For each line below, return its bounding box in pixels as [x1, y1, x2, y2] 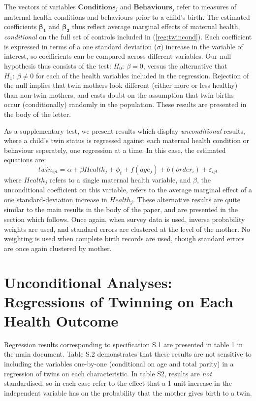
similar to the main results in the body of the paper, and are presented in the [4, 204, 238, 215]
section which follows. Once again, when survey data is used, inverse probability [4, 214, 245, 224]
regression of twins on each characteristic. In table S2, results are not [4, 368, 212, 378]
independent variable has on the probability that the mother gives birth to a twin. [4, 387, 252, 398]
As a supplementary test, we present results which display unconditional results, [4, 125, 245, 136]
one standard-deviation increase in [4, 194, 107, 204]
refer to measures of [177, 1, 237, 11]
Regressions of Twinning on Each [4, 291, 233, 311]
